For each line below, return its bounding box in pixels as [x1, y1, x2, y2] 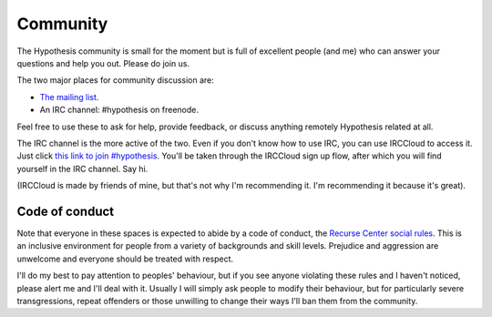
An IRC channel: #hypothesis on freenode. [39, 105, 200, 116]
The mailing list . [39, 91, 99, 102]
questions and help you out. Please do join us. [16, 57, 190, 68]
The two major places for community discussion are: [16, 75, 214, 86]
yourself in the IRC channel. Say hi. [16, 163, 149, 174]
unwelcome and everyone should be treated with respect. [16, 253, 234, 264]
